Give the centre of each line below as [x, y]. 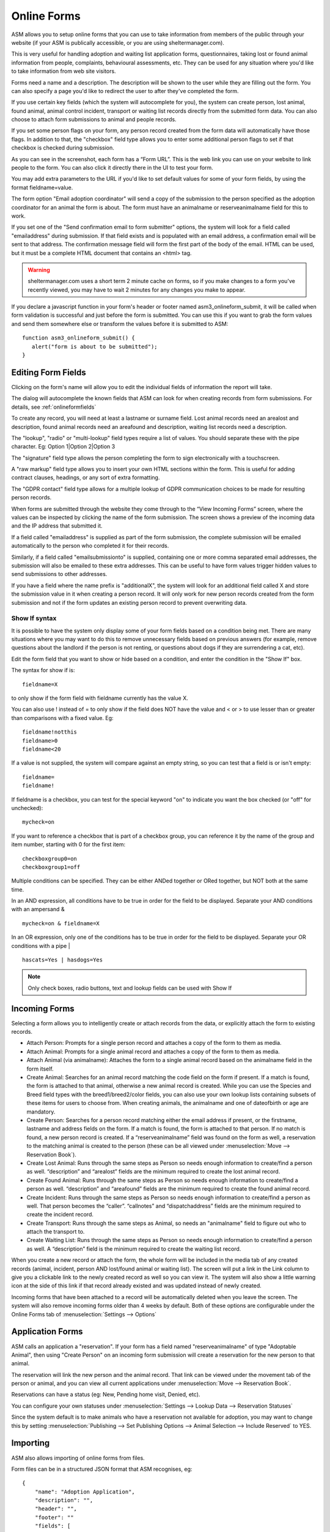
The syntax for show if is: [43, 670]
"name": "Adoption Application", [85, 1492]
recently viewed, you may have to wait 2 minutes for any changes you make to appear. [137, 290]
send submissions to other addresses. [59, 574]
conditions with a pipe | [41, 946]
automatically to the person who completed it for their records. [90, 546]
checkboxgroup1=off [51, 867]
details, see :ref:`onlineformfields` [54, 407]
